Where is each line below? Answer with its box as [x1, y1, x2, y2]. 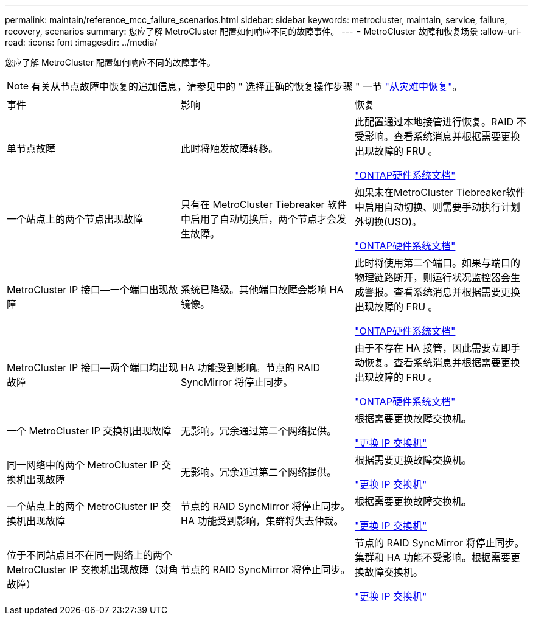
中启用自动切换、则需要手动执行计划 [354, 201, 520, 213]
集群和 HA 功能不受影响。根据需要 [354, 551, 510, 563]
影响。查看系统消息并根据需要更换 [364, 130, 520, 142]
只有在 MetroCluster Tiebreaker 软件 [180, 198, 347, 211]
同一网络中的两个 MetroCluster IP [7, 459, 159, 471]
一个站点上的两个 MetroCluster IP [7, 500, 159, 512]
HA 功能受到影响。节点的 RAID [180, 361, 321, 374]
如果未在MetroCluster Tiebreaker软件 [354, 186, 526, 198]
